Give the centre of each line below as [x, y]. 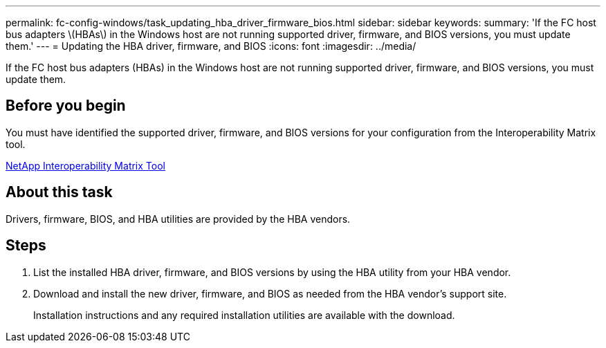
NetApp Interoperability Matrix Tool [85, 165]
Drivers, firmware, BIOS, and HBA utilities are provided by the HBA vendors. [178, 219]
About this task [59, 192]
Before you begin [66, 106]
